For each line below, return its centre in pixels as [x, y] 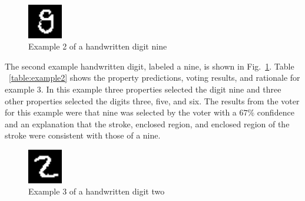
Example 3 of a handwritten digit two [97, 191]
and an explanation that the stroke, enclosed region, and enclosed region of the [147, 123]
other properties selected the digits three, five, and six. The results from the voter [152, 100]
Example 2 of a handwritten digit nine [98, 46]
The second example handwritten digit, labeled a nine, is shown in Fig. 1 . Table [150, 66]
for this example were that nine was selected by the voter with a [121, 112]
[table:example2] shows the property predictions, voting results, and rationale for [155, 78]
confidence [276, 112]
